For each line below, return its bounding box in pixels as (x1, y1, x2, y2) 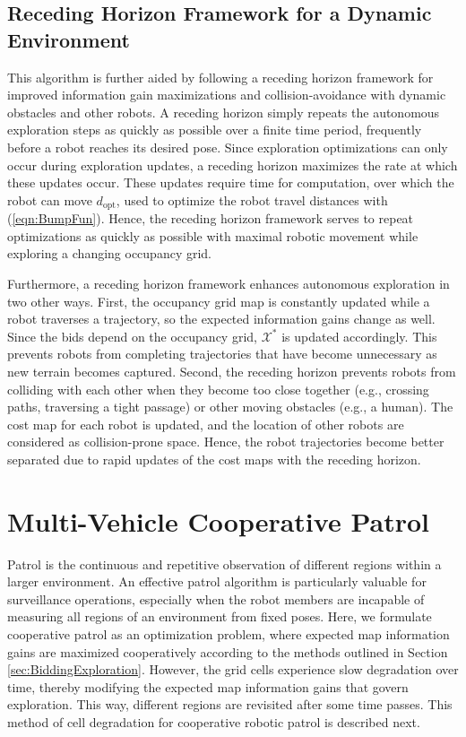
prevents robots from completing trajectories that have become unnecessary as (7, 344, 437, 363)
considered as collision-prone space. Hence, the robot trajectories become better (7, 432, 444, 451)
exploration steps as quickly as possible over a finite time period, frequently (7, 120, 422, 139)
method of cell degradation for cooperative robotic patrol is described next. (7, 712, 420, 731)
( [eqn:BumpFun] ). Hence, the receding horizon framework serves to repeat (7, 209, 414, 228)
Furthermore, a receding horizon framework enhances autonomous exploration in (7, 273, 450, 292)
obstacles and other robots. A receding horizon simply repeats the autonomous (7, 102, 440, 121)
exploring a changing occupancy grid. (7, 244, 212, 263)
